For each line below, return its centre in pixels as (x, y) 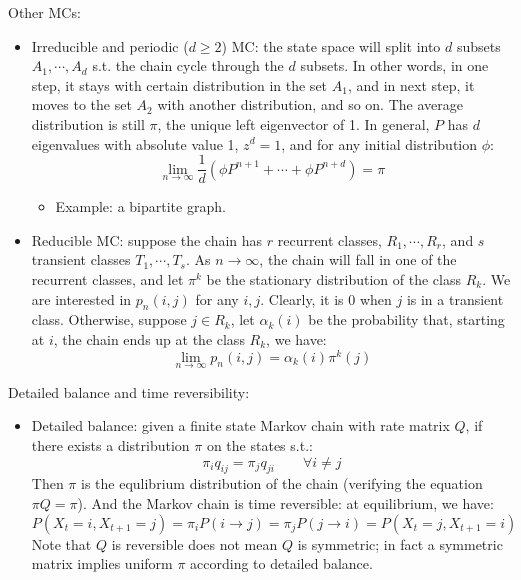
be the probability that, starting (406, 319)
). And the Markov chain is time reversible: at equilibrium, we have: (285, 503)
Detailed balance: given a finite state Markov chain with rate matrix (240, 425)
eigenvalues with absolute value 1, (135, 143)
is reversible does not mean (194, 543)
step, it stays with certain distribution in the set (179, 84)
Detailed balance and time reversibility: (129, 391)
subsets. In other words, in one (394, 65)
